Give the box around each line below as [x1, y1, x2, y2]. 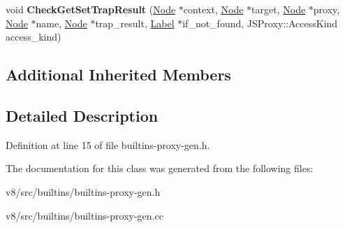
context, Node [183, 2, 244, 16]
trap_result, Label [95, 15, 175, 30]
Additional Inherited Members [6, 64, 231, 85]
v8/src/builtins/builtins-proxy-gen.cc [6, 208, 163, 222]
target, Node [251, 2, 306, 16]
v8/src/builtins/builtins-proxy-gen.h [6, 184, 161, 199]
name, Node [36, 15, 87, 30]
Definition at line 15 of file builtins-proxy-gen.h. [6, 137, 210, 152]
